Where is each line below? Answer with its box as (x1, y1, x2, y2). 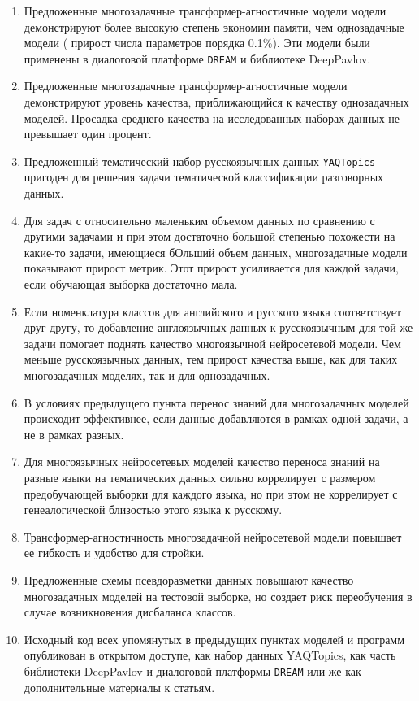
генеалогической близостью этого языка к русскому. (24, 501, 283, 518)
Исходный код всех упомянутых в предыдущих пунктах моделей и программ (24, 630, 405, 647)
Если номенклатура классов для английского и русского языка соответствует (24, 303, 402, 320)
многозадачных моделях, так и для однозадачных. (24, 367, 270, 383)
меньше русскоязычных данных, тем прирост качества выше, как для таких (24, 350, 398, 368)
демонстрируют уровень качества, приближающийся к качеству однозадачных (24, 94, 409, 111)
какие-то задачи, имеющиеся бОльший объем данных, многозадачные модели (24, 243, 408, 260)
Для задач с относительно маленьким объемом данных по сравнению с (24, 211, 375, 229)
